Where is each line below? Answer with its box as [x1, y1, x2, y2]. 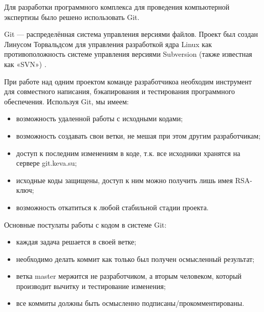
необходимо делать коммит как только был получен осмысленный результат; [16, 253, 255, 264]
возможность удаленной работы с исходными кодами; [16, 113, 183, 124]
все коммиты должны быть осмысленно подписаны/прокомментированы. [16, 298, 245, 308]
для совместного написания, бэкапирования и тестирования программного [4, 86, 235, 97]
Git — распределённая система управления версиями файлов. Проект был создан [4, 29, 258, 39]
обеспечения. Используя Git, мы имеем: [4, 96, 129, 106]
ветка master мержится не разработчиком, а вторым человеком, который [16, 271, 242, 281]
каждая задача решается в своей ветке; [16, 236, 137, 247]
